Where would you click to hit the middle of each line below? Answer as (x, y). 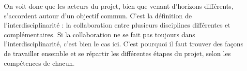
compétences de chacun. (39, 63)
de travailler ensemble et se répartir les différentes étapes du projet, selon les (117, 53)
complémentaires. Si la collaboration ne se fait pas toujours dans (100, 34)
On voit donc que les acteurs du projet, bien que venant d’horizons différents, (119, 6)
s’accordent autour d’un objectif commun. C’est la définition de (98, 15)
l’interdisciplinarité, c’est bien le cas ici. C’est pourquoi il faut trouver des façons (124, 44)
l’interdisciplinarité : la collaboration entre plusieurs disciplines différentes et (117, 25)
